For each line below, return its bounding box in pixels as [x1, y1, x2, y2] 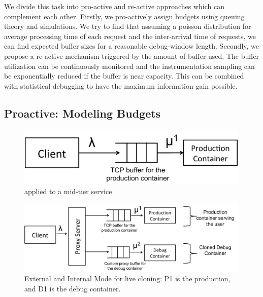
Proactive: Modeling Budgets [4, 105, 161, 121]
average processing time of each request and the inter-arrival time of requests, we [4, 30, 256, 41]
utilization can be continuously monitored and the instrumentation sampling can [4, 60, 255, 71]
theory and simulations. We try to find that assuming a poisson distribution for [4, 21, 251, 31]
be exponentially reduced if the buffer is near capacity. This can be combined [4, 70, 244, 81]
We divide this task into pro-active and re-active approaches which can [4, 1, 224, 11]
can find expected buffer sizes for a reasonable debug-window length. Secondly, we [4, 41, 259, 51]
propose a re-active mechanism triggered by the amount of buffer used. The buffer [4, 50, 259, 61]
